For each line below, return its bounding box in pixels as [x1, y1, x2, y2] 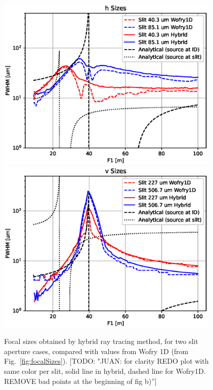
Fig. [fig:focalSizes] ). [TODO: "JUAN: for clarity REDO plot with [4, 356, 209, 366]
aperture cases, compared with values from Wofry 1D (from [4, 345, 189, 356]
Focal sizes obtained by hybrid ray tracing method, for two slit [4, 336, 198, 346]
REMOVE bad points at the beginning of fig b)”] [4, 375, 157, 386]
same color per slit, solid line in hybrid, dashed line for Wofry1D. [4, 366, 206, 376]
